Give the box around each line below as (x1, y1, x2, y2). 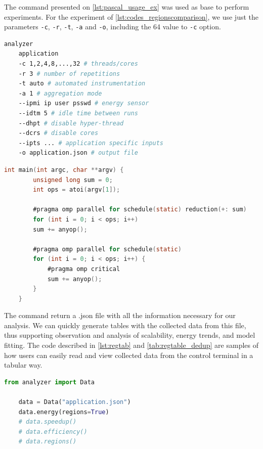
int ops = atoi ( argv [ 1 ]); (33, 186, 120, 194)
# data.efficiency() (18, 428, 87, 435)
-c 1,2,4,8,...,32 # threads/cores (18, 60, 138, 68)
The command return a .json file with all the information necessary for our (4, 310, 236, 321)
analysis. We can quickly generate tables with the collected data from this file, (4, 320, 246, 330)
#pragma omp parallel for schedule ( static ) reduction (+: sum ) (33, 206, 247, 213)
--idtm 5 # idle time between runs (18, 110, 138, 117)
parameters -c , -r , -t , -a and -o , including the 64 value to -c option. (4, 21, 221, 32)
